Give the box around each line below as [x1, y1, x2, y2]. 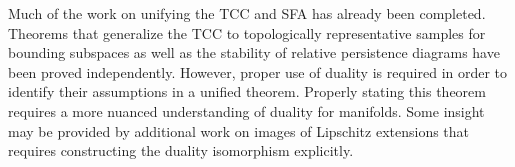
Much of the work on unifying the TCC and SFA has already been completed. [8, 3, 486, 23]
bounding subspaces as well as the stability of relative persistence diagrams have [8, 42, 500, 63]
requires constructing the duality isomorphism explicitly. [8, 140, 354, 161]
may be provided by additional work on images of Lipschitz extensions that [8, 120, 470, 141]
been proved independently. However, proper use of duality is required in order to [8, 61, 508, 82]
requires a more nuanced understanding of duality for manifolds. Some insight [8, 100, 485, 121]
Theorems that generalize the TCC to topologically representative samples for [8, 22, 486, 43]
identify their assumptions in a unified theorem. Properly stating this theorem [8, 81, 486, 102]
